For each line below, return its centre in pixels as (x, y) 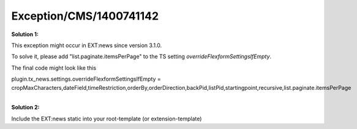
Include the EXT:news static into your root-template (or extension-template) (107, 119)
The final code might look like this (54, 68)
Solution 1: (25, 34)
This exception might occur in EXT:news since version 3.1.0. (87, 45)
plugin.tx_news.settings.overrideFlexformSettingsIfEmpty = (86, 79)
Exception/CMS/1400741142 (85, 16)
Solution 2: (25, 108)
